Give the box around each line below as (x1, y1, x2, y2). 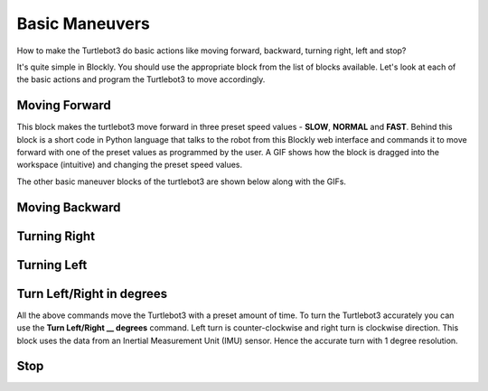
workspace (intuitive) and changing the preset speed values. (16, 159, 243, 171)
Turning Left (16, 257, 88, 273)
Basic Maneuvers (16, 14, 151, 33)
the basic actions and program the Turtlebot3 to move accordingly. (16, 74, 266, 85)
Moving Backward (16, 200, 121, 215)
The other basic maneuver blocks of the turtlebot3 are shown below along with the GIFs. (16, 176, 347, 187)
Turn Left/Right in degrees (16, 285, 168, 302)
